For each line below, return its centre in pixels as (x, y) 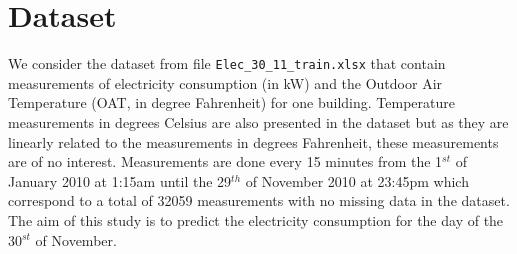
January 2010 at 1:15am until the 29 (120, 180)
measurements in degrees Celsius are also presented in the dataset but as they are (258, 121)
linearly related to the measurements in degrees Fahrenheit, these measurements (253, 141)
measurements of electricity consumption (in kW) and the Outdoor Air (225, 82)
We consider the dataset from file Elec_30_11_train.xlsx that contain (227, 63)
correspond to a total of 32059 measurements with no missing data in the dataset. (259, 200)
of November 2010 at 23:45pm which (357, 180)
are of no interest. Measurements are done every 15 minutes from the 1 (225, 161)
